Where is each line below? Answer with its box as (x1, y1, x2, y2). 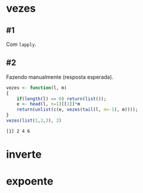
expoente (6, 175, 54, 188)
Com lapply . (6, 41, 36, 48)
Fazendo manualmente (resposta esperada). (6, 73, 114, 81)
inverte (6, 148, 42, 161)
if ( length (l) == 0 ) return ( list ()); (16, 96, 107, 102)
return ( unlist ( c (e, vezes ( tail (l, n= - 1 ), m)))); (16, 107, 138, 113)
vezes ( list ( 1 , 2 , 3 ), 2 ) (6, 118, 62, 124)
